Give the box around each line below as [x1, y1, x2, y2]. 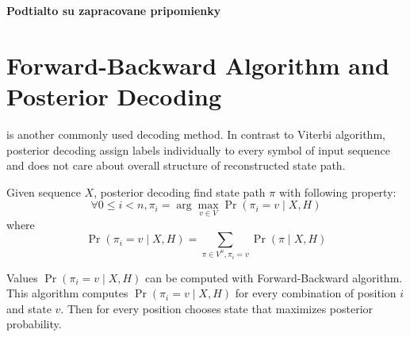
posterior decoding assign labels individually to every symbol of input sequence [6, 141, 391, 158]
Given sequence [6, 183, 81, 200]
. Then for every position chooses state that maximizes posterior [60, 300, 374, 316]
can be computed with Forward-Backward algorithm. [145, 269, 403, 285]
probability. [6, 316, 62, 332]
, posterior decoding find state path [94, 183, 266, 200]
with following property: [278, 183, 397, 200]
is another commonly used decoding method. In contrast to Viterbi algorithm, [6, 125, 385, 142]
